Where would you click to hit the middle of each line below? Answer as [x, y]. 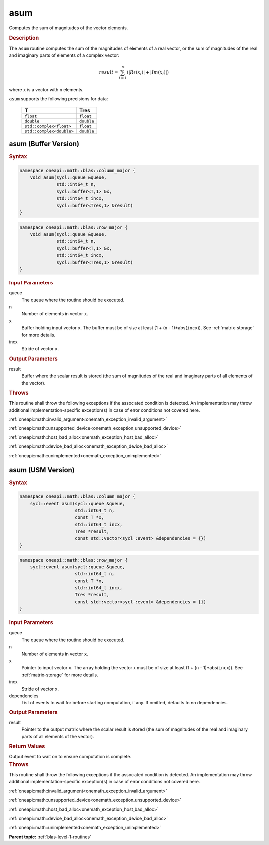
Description [24, 38]
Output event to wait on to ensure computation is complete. [70, 757]
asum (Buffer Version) [44, 144]
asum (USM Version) [42, 470]
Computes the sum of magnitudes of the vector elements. [68, 28]
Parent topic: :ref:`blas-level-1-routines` [50, 837]
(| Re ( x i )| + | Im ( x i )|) [148, 73]
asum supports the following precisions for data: [59, 99]
